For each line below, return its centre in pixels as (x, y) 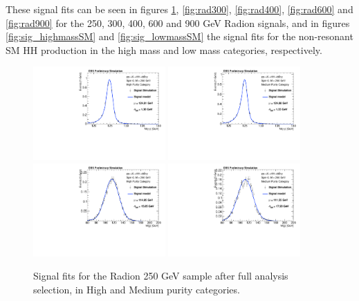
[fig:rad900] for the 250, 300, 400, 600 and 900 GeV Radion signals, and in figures (178, 22)
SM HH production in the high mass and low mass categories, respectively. (164, 49)
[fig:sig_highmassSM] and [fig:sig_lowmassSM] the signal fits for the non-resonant (179, 36)
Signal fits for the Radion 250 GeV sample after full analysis (161, 276)
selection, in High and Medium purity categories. (137, 289)
